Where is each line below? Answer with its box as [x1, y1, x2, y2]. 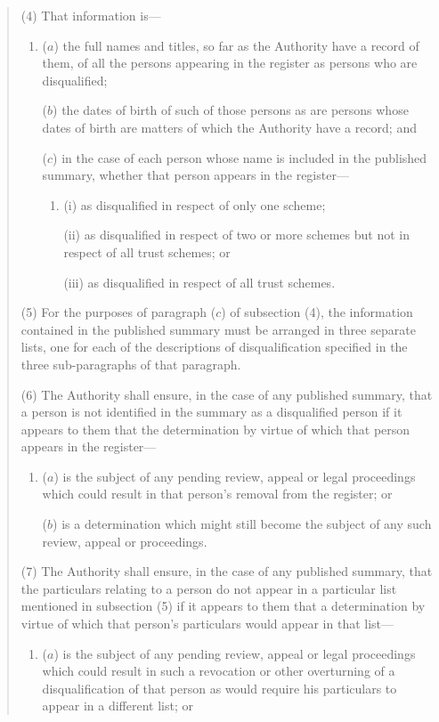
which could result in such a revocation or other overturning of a [42, 661, 395, 680]
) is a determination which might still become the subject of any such [53, 515, 432, 533]
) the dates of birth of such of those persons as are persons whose [53, 101, 409, 119]
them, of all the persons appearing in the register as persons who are [42, 53, 418, 72]
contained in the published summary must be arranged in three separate [20, 320, 416, 338]
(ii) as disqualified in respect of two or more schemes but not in [63, 225, 410, 244]
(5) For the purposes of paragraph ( [20, 303, 216, 321]
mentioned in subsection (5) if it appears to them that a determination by [20, 596, 426, 615]
